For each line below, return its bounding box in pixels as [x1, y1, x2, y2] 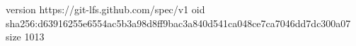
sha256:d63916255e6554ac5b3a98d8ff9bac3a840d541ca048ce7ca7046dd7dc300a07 [6, 15, 351, 30]
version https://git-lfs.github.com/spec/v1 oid [6, 2, 205, 16]
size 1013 [6, 29, 45, 44]
